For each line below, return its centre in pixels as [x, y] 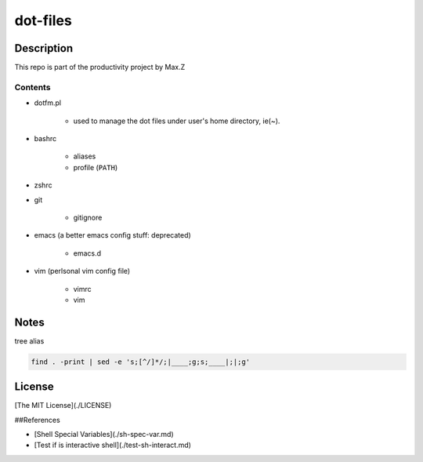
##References [37, 420]
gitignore [88, 217]
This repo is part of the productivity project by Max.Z [100, 67]
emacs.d [87, 253]
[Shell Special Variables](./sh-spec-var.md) [104, 435]
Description [44, 48]
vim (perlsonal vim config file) [82, 271]
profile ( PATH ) [96, 167]
